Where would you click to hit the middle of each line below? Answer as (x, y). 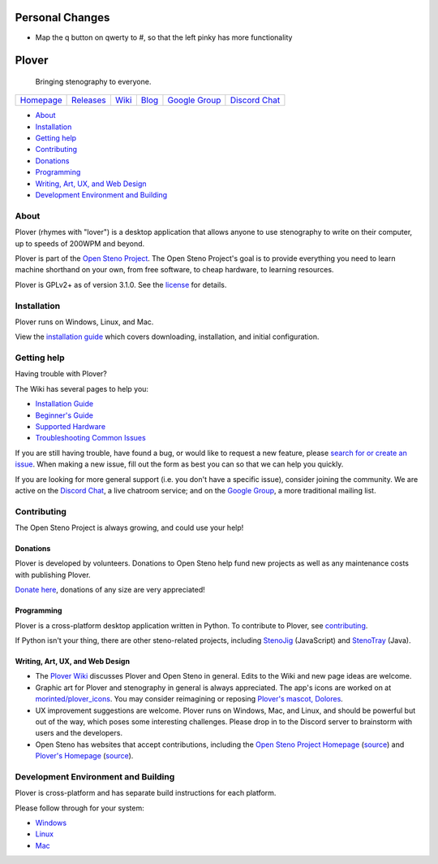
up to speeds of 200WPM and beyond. (80, 243)
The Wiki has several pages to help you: (82, 389)
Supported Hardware (70, 426)
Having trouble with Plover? (61, 374)
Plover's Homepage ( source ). (84, 756)
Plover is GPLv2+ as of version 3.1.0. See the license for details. (121, 284)
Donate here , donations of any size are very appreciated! (110, 590)
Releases (89, 100)
